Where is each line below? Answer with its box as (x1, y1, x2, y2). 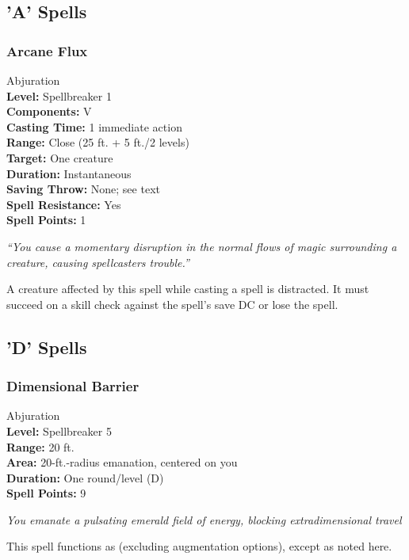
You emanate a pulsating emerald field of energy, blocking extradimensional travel (6, 511, 402, 528)
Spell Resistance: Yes (6, 196, 121, 212)
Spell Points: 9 (6, 485, 86, 501)
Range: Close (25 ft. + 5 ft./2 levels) (6, 134, 189, 150)
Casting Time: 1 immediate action (6, 118, 182, 135)
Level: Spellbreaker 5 (6, 422, 112, 439)
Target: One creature (6, 149, 113, 166)
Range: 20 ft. (6, 438, 75, 455)
